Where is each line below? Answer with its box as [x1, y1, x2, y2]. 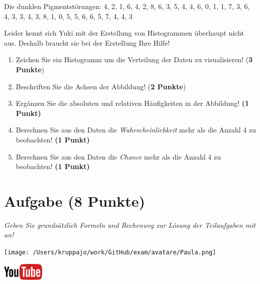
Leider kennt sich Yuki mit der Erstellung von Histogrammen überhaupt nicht [4, 28, 244, 38]
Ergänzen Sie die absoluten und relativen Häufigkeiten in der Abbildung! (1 [16, 98, 249, 108]
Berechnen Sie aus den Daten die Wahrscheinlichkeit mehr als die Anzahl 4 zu [16, 124, 256, 135]
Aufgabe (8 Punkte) [4, 190, 146, 211]
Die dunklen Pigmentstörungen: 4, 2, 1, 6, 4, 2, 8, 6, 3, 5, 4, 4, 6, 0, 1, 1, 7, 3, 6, [4, 1, 250, 11]
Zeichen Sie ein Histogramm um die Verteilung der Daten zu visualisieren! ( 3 [16, 54, 253, 65]
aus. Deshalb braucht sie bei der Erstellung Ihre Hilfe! [4, 37, 170, 48]
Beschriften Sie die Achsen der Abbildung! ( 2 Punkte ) [16, 81, 186, 91]
